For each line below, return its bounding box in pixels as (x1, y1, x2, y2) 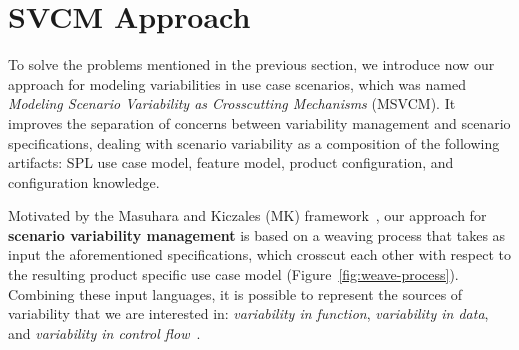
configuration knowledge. (8, 171, 160, 192)
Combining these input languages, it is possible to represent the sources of (8, 283, 463, 304)
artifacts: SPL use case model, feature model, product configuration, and (8, 152, 454, 173)
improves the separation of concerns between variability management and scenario (8, 112, 511, 133)
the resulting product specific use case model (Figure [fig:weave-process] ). (8, 264, 459, 285)
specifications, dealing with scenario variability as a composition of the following (8, 132, 500, 153)
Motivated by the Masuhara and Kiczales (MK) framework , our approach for (8, 205, 487, 226)
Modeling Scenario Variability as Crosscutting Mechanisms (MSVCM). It (8, 93, 456, 114)
